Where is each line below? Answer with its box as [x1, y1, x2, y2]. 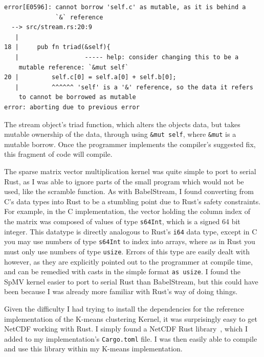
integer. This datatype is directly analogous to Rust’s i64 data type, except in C [4, 226, 257, 236]
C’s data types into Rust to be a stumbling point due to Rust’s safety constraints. [4, 196, 261, 206]
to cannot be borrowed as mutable [18, 93, 136, 101]
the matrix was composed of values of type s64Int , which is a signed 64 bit [4, 216, 240, 226]
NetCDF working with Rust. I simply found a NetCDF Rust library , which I [4, 323, 248, 334]
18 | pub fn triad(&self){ [4, 43, 111, 51]
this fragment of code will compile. [4, 149, 113, 159]
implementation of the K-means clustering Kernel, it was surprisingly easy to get [4, 313, 257, 324]
